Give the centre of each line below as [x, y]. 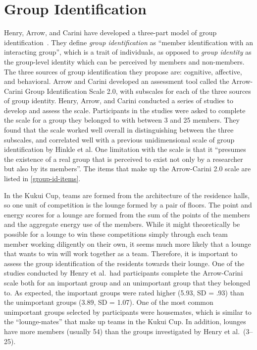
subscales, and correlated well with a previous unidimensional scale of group [119, 139]
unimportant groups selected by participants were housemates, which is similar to [128, 312]
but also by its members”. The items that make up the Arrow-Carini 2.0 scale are [128, 169]
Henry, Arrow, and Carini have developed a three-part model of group [110, 33]
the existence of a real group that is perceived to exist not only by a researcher [124, 159]
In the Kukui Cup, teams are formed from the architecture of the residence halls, [127, 195]
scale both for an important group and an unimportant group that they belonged [127, 282]
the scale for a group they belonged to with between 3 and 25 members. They [122, 120]
